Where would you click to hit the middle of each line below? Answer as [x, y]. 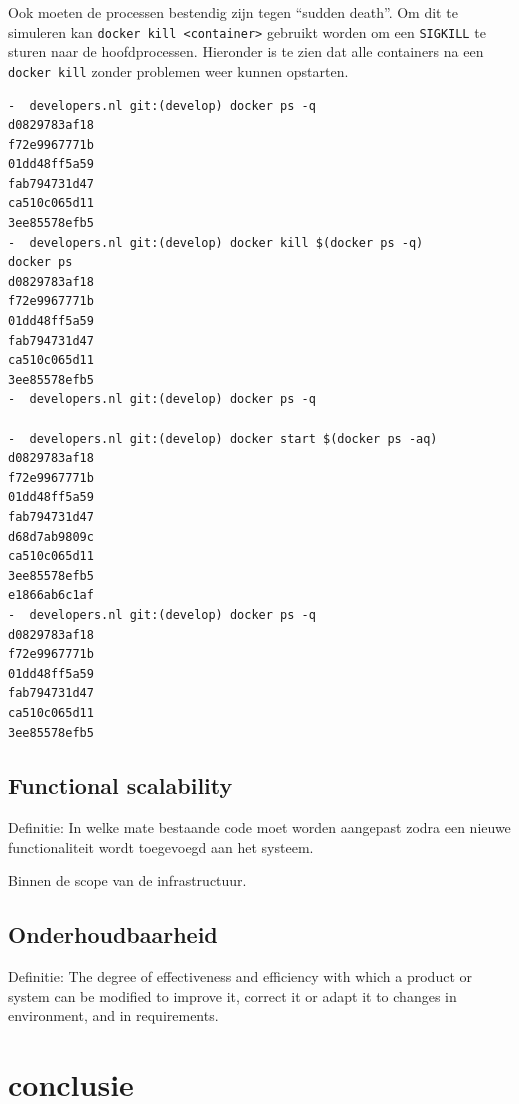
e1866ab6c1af [51, 595]
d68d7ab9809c [51, 536]
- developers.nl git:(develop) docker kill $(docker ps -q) [216, 242]
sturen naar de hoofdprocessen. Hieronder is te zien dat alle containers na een [246, 51]
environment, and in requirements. [113, 1015]
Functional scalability [120, 785]
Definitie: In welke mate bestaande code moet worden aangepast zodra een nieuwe [259, 827]
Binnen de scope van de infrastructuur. [127, 880]
